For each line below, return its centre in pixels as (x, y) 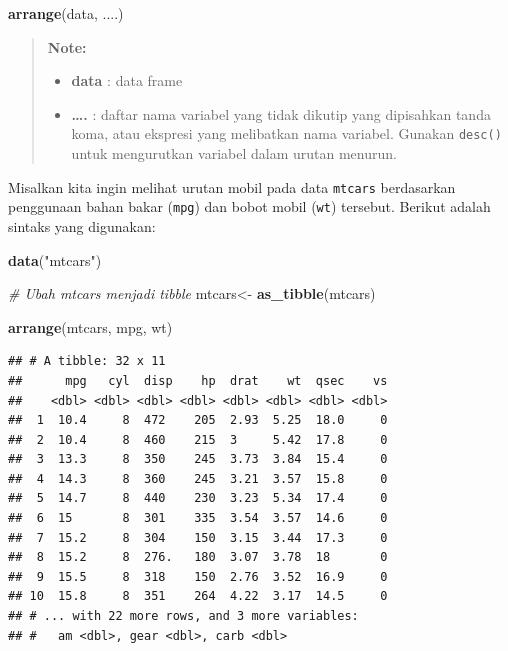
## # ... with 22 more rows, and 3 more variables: (183, 616)
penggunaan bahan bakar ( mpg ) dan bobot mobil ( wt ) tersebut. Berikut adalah (249, 206)
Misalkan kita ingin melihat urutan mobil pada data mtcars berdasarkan (232, 186)
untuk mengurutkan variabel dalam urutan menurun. (234, 153)
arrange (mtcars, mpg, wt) (90, 326)
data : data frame (127, 80)
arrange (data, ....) (66, 13)
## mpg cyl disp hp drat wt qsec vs (198, 380)
